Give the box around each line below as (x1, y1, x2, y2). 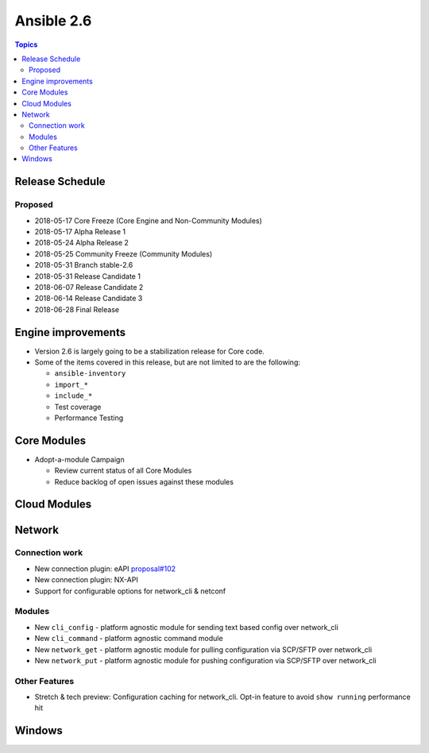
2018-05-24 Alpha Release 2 (34, 238, 129, 248)
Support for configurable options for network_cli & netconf (34, 586, 226, 596)
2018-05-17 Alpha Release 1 (34, 227, 126, 236)
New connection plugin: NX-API (34, 575, 138, 585)
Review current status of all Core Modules (54, 465, 192, 476)
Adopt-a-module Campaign (34, 454, 125, 464)
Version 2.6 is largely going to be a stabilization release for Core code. (34, 346, 265, 356)
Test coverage (54, 402, 102, 411)
